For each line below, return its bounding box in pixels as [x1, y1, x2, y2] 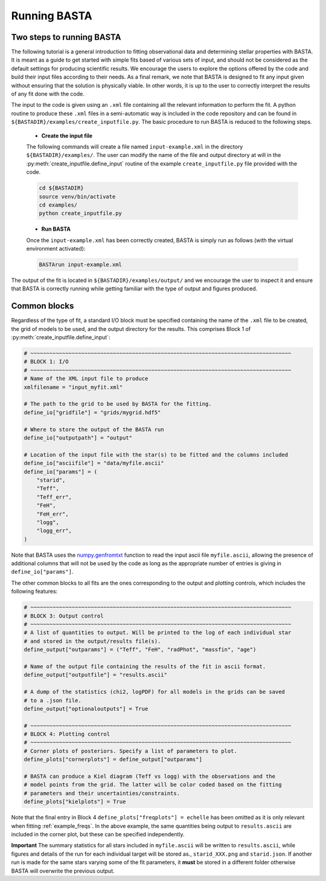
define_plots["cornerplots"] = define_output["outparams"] [24, 756, 202, 763]
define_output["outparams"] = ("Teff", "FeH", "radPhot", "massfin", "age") [24, 646, 257, 653]
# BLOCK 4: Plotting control [24, 731, 110, 738]
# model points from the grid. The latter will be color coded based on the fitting [24, 781, 282, 788]
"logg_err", [36, 527, 72, 534]
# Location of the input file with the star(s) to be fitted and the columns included [24, 451, 289, 458]
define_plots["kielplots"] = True [24, 798, 126, 806]
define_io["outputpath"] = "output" [24, 435, 133, 441]
